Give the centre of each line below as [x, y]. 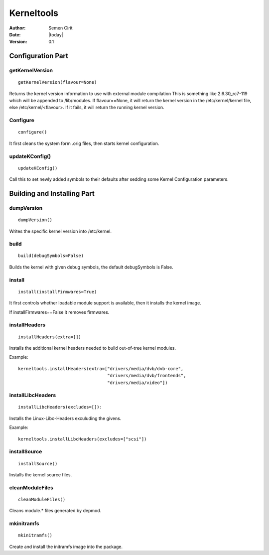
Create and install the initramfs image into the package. [66, 547]
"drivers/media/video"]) [137, 383]
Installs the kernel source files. [41, 475]
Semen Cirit [61, 28]
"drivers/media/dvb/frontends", [147, 376]
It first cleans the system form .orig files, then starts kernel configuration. [84, 143]
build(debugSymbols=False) [51, 256]
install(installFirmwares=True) [58, 292]
